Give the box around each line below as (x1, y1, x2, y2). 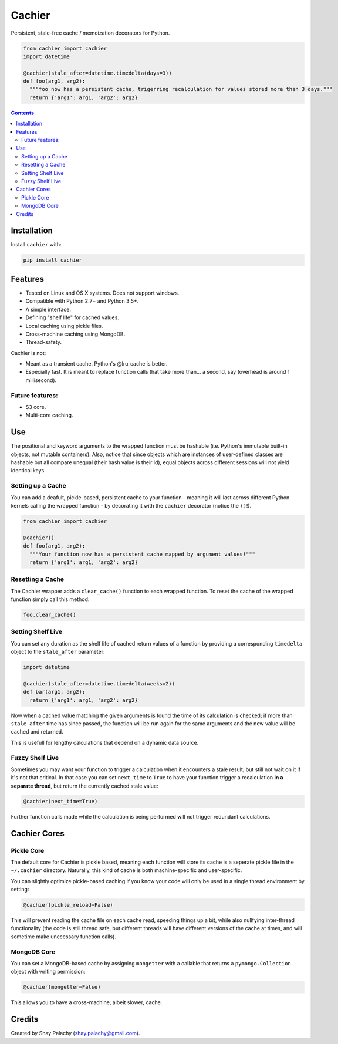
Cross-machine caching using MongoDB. (25, 330, 126, 337)
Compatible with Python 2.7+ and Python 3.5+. (25, 298, 139, 305)
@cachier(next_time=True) (23, 798, 98, 805)
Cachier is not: (11, 349, 46, 356)
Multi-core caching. (25, 411, 73, 419)
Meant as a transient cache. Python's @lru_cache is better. (25, 360, 168, 367)
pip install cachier (23, 257, 82, 263)
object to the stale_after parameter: (11, 648, 105, 656)
